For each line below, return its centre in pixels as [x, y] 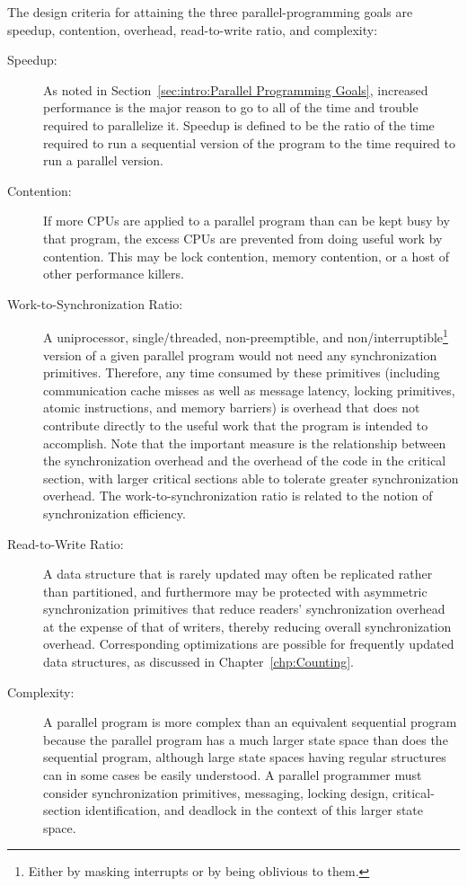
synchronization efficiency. [115, 513]
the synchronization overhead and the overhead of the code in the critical [245, 461]
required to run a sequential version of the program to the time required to [249, 142]
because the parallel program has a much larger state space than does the [246, 739]
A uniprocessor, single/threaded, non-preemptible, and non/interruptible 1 [246, 336]
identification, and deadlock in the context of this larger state [254, 810]
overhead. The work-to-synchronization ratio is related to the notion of [238, 496]
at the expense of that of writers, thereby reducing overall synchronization [247, 626]
